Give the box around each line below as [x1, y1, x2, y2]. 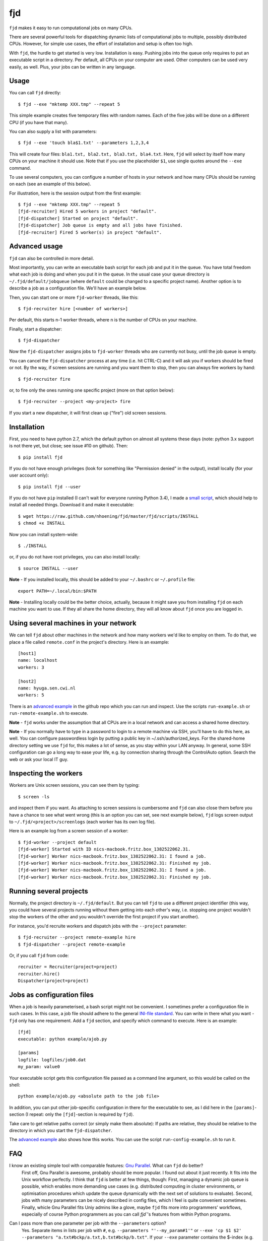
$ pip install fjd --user [18, 484, 81, 489]
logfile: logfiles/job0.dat [18, 1057, 86, 1062]
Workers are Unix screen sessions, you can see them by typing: [9, 782, 140, 788]
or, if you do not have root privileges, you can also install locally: [9, 554, 141, 560]
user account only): [9, 472, 49, 479]
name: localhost [18, 658, 58, 663]
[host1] [18, 651, 37, 656]
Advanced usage [9, 242, 63, 251]
